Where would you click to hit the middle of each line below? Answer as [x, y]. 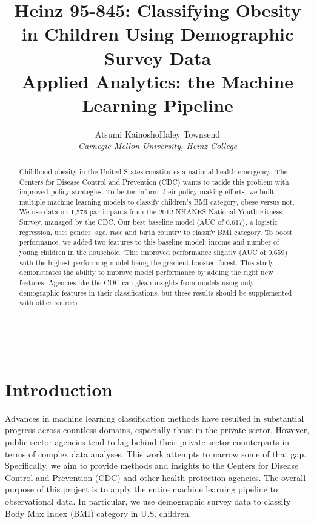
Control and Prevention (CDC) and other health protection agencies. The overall [155, 477]
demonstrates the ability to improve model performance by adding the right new [146, 272]
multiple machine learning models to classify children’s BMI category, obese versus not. [157, 201]
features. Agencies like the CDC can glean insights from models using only [137, 283]
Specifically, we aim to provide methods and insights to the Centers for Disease [152, 466]
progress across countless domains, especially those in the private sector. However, [157, 430]
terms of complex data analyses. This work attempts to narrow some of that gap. [156, 453]
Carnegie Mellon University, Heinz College [158, 146]
